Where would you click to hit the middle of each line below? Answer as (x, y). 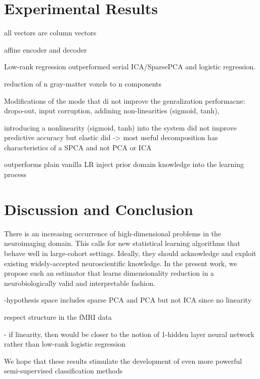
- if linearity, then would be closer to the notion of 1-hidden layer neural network (129, 334)
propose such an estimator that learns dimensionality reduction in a (109, 273)
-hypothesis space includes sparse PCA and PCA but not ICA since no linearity (128, 300)
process (15, 174)
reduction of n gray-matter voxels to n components (83, 83)
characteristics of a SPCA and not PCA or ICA (78, 147)
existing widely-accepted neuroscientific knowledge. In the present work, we (121, 263)
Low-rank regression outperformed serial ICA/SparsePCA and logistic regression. (130, 67)
